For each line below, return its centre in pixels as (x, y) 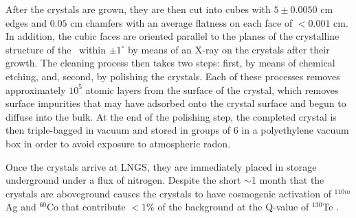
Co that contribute (86, 207)
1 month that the (288, 180)
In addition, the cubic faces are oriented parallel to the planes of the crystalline (173, 36)
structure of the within (56, 49)
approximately (36, 89)
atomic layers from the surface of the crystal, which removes (212, 89)
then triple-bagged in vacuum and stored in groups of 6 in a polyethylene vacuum (177, 130)
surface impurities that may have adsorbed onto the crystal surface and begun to (176, 103)
